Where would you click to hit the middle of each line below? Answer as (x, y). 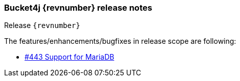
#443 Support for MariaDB (70, 57)
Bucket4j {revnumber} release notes (78, 8)
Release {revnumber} (42, 25)
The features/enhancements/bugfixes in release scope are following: (120, 41)
